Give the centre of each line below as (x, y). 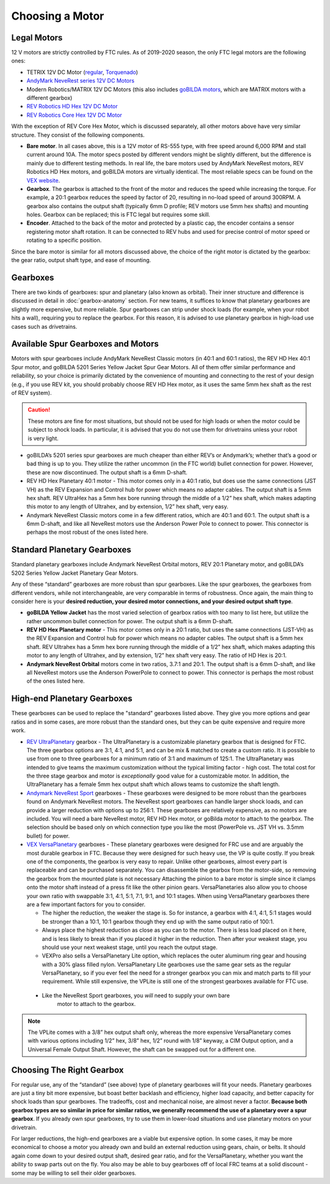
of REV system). (31, 392)
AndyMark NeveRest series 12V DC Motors (80, 81)
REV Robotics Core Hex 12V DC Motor (74, 115)
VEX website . (43, 180)
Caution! (39, 410)
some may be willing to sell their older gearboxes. (74, 1173)
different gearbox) (50, 98)
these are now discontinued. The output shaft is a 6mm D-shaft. (107, 472)
